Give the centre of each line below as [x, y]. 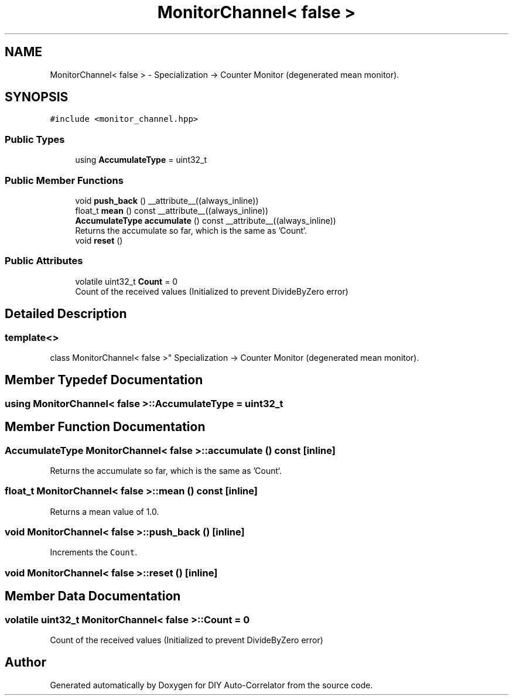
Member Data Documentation [93, 596]
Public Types [35, 139]
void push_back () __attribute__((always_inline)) [167, 200]
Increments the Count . [94, 552]
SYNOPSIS [37, 97]
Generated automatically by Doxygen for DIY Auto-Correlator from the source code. [211, 685]
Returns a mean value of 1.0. [105, 511]
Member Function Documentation [105, 427]
